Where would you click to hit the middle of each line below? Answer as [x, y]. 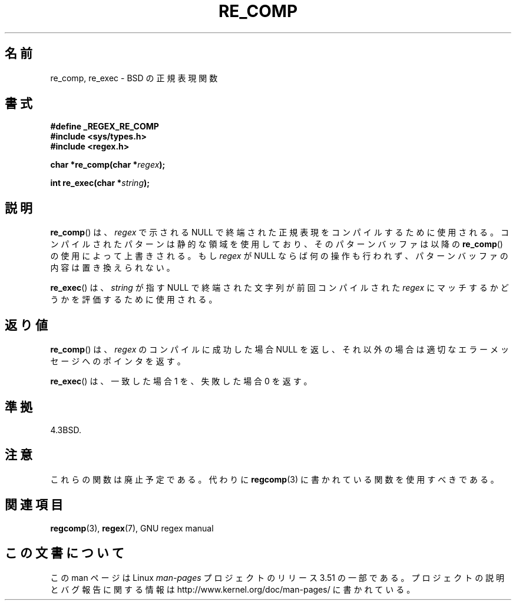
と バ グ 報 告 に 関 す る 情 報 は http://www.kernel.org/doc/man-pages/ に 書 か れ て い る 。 [233, 589]
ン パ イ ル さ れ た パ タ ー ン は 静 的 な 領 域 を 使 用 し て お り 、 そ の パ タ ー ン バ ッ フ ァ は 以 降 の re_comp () [277, 244]
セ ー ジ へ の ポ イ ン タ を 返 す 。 [118, 361]
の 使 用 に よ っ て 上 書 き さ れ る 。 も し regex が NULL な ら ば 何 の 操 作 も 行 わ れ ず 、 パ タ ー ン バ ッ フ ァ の [279, 256]
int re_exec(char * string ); [100, 183]
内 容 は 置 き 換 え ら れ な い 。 [113, 268]
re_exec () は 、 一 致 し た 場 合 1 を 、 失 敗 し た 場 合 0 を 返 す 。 [181, 381]
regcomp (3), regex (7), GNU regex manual [132, 528]
